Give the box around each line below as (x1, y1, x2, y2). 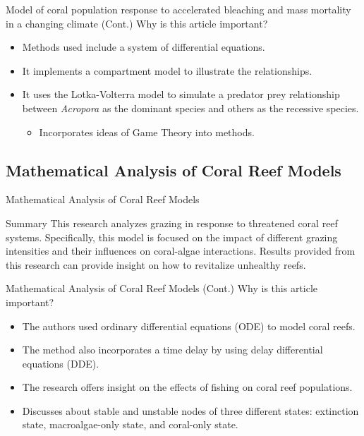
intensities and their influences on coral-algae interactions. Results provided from (6, 243, 356, 258)
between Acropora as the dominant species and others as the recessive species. (22, 100, 359, 115)
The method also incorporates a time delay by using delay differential (22, 342, 323, 357)
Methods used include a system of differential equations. (22, 40, 265, 54)
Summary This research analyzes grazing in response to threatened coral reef (6, 215, 338, 230)
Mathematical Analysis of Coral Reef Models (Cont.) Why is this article (6, 281, 318, 296)
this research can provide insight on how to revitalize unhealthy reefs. (6, 257, 306, 272)
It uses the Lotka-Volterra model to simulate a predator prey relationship (22, 87, 340, 102)
